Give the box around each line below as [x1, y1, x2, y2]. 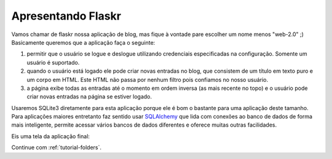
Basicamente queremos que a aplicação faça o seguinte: [11, 39, 156, 46]
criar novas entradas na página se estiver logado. [26, 93, 152, 100]
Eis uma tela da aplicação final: [11, 132, 90, 140]
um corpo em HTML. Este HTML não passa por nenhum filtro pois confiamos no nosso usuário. [26, 76, 269, 83]
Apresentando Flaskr [11, 9, 121, 23]
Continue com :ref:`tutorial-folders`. [11, 144, 101, 151]
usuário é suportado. [26, 59, 80, 66]
